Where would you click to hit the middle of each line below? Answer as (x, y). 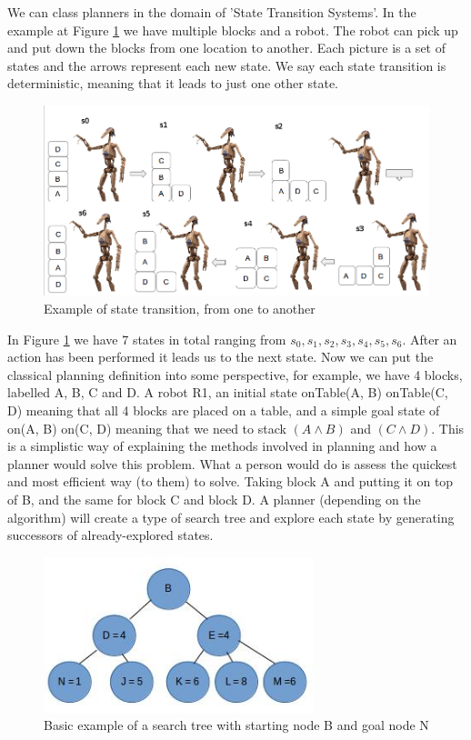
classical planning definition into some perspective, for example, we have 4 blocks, (235, 374)
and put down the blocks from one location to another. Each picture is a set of (226, 48)
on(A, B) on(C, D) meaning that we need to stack (147, 428)
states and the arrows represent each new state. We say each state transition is (227, 65)
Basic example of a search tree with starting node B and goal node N (236, 725)
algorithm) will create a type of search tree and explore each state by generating (231, 517)
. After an (430, 339)
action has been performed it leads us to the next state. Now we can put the (220, 357)
